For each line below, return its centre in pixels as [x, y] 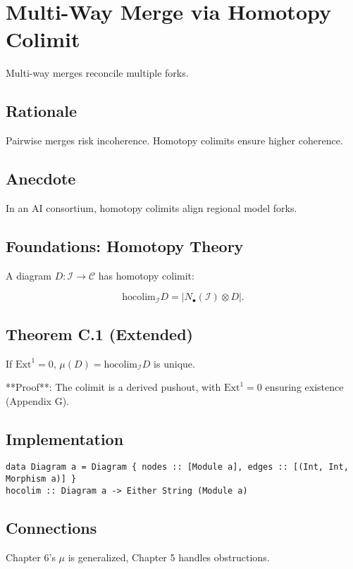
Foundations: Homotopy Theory [125, 245]
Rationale [41, 111]
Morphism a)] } [41, 479]
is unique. [174, 363]
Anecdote [41, 179]
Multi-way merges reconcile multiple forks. [97, 73]
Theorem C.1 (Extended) [99, 333]
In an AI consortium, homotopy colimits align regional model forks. [151, 207]
